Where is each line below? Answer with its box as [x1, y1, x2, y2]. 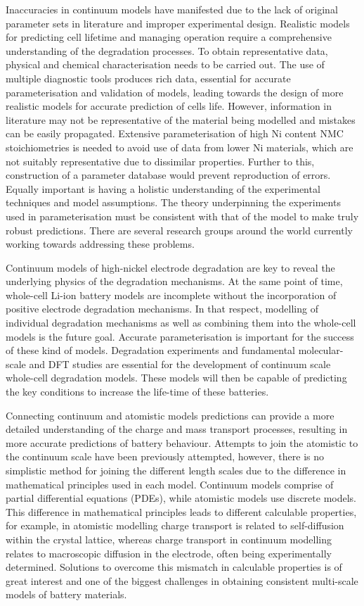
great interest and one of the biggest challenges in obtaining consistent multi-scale [6, 573, 358, 588]
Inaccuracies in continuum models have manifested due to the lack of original [6, 2, 338, 16]
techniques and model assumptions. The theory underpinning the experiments [6, 195, 341, 210]
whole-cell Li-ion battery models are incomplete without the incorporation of [6, 287, 337, 302]
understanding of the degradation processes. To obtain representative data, [6, 43, 328, 58]
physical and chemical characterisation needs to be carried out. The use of [6, 57, 325, 72]
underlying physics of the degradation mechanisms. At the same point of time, [6, 274, 343, 289]
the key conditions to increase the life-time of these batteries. [6, 384, 269, 399]
